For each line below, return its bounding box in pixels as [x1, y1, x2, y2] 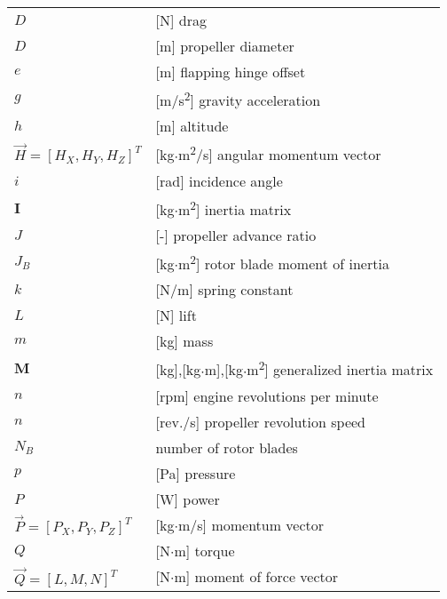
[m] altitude [155, 116, 229, 137]
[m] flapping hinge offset [155, 61, 306, 82]
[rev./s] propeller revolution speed [155, 411, 365, 432]
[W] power [155, 488, 220, 509]
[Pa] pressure [155, 462, 236, 483]
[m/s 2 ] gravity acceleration [155, 87, 321, 111]
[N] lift [155, 305, 197, 326]
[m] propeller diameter [155, 36, 294, 56]
